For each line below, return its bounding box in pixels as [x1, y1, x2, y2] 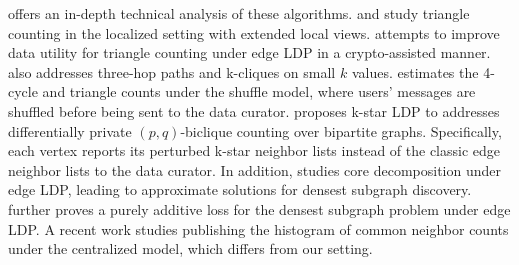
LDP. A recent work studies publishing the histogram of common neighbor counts [8, 218, 509, 239]
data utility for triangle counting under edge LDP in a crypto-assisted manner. [8, 42, 491, 63]
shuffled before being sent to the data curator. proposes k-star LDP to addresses [8, 100, 500, 121]
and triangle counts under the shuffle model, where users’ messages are [42, 81, 476, 102]
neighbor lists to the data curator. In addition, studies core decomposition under [8, 159, 501, 180]
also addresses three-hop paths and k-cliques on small [8, 61, 336, 82]
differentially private [8, 120, 132, 141]
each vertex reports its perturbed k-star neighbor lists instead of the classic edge [8, 140, 501, 161]
